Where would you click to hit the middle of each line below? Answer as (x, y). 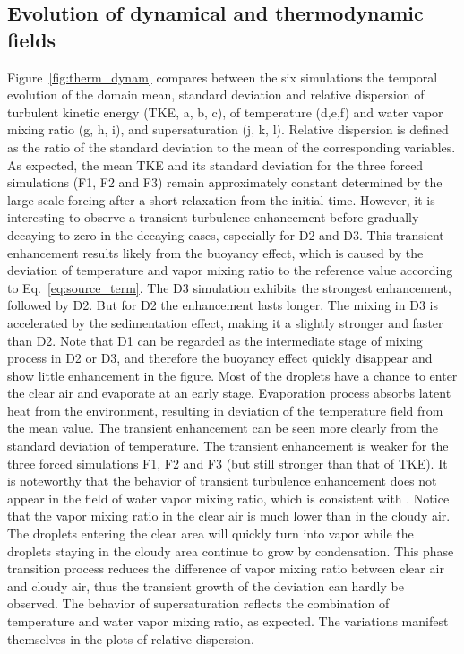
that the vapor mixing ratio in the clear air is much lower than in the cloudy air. (229, 516)
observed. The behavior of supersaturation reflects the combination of (198, 603)
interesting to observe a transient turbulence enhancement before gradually (213, 217)
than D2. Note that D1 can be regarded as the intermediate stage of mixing (215, 340)
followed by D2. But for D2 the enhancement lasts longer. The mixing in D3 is (223, 305)
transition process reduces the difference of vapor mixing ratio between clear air (226, 568)
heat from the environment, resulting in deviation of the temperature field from (225, 410)
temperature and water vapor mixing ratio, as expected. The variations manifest (228, 621)
